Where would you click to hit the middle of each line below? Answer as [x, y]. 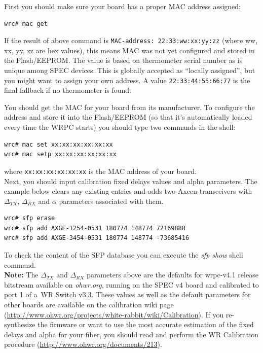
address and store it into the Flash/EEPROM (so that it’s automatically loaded [128, 117]
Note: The [21, 275]
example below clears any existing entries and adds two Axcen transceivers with [128, 191]
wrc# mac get [26, 24]
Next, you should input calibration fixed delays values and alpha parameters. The [131, 181]
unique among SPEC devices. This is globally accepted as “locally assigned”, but [130, 70]
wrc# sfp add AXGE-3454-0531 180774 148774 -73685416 [97, 238]
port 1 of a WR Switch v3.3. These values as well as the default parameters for [127, 294]
